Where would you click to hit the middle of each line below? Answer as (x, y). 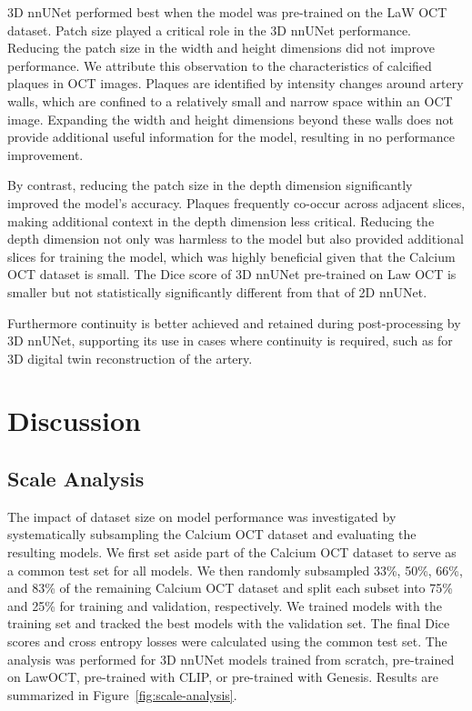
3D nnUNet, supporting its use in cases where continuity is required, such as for (230, 340)
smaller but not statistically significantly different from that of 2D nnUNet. (217, 291)
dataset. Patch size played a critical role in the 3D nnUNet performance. (210, 30)
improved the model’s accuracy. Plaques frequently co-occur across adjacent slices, (236, 202)
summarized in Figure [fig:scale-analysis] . (122, 694)
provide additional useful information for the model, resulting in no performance (231, 137)
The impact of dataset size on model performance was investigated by (202, 516)
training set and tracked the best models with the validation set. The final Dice (229, 623)
